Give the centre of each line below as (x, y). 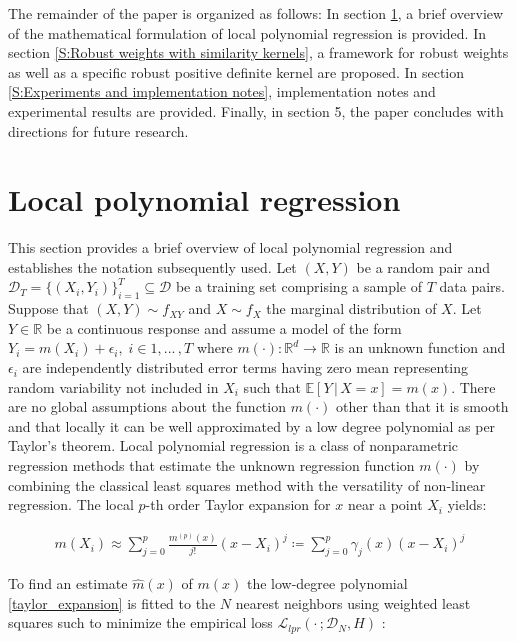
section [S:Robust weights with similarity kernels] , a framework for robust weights (258, 52)
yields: (467, 504)
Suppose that (48, 308)
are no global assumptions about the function (147, 406)
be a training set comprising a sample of (298, 286)
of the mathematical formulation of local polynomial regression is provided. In (247, 32)
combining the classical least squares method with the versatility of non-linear (247, 484)
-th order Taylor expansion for (238, 504)
